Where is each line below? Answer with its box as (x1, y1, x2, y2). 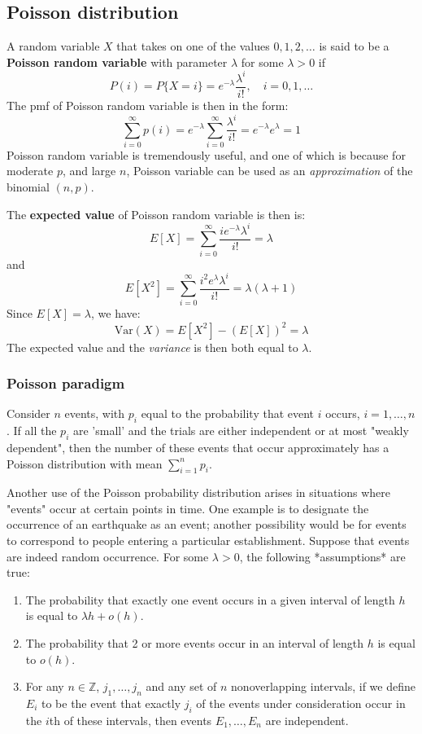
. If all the (7, 422, 57, 439)
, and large (62, 162, 116, 179)
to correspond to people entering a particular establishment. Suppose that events (7, 532, 410, 549)
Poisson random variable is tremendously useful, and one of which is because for (7, 146, 406, 163)
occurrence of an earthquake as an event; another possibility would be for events (7, 516, 407, 533)
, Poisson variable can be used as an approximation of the (126, 162, 413, 179)
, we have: (90, 305, 141, 322)
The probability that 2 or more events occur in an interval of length (25, 635, 364, 652)
